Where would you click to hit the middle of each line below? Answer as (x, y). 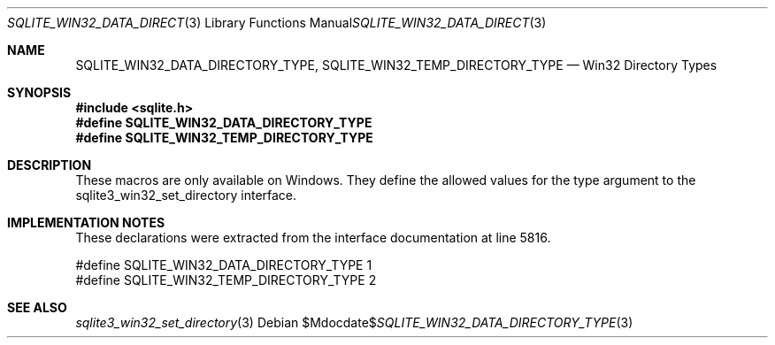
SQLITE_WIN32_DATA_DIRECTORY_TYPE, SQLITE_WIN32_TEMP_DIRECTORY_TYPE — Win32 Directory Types (396, 65)
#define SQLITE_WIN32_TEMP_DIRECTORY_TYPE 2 (226, 280)
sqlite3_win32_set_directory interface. (186, 195)
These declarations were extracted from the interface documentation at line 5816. (313, 238)
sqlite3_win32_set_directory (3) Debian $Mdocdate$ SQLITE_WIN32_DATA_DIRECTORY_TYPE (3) (354, 322)
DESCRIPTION (50, 165)
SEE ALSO (37, 307)
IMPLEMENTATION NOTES (86, 222)
